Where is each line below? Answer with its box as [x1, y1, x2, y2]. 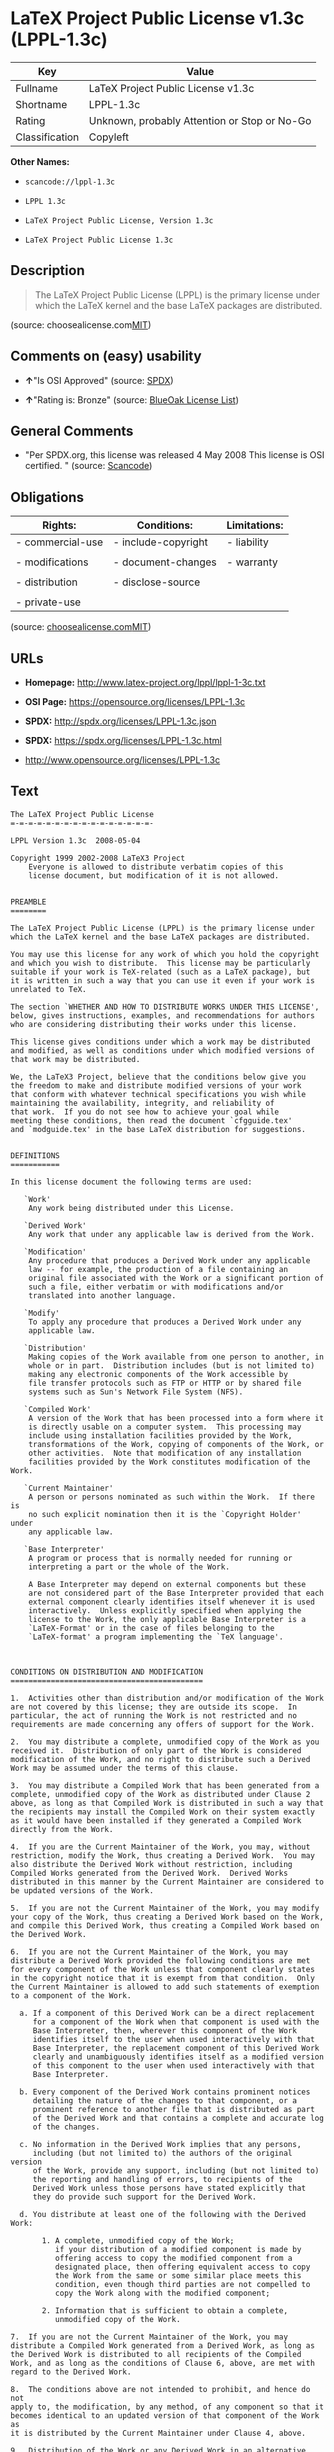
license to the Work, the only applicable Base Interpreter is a [28, 1614, 307, 1624]
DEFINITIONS [10, 1150, 60, 1161]
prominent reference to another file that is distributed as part [32, 2104, 315, 2114]
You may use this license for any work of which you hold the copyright [10, 949, 320, 959]
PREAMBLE [10, 897, 47, 907]
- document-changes [113, 555, 217, 569]
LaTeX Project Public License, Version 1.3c [24, 215, 214, 226]
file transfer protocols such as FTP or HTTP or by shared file [28, 1378, 302, 1388]
